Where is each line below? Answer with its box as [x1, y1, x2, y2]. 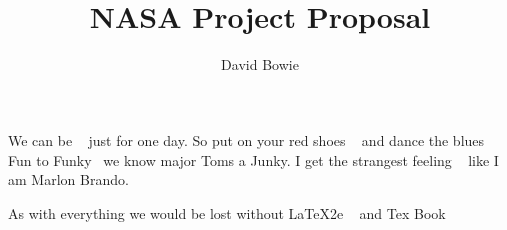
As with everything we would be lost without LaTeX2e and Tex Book [8, 202, 446, 223]
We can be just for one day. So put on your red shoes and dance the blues [8, 129, 485, 150]
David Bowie [221, 54, 299, 75]
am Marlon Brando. [8, 169, 129, 190]
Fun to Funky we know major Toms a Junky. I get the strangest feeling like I [8, 149, 499, 170]
